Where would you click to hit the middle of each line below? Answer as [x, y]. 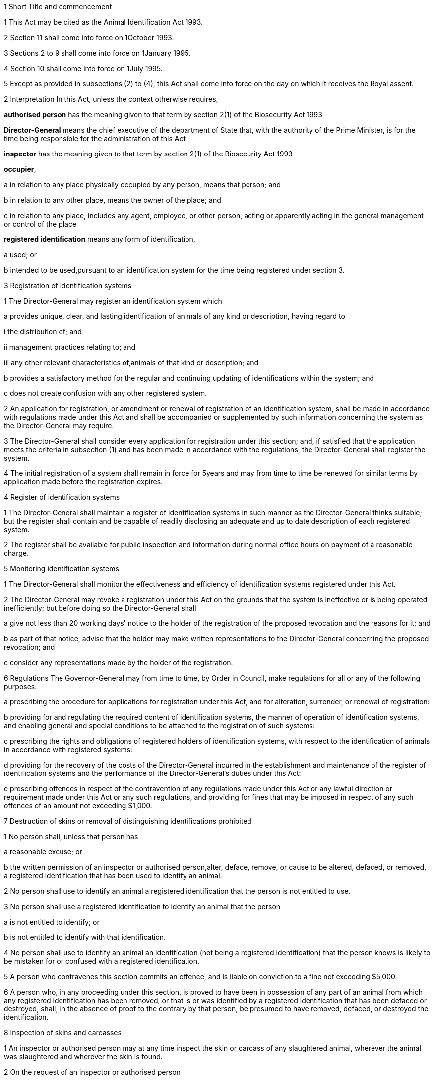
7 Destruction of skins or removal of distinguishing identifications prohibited [128, 821]
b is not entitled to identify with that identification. [85, 937]
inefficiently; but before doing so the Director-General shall [100, 608]
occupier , [20, 169]
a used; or [21, 255]
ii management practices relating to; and [70, 347]
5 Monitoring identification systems [62, 569]
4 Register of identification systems [62, 497]
